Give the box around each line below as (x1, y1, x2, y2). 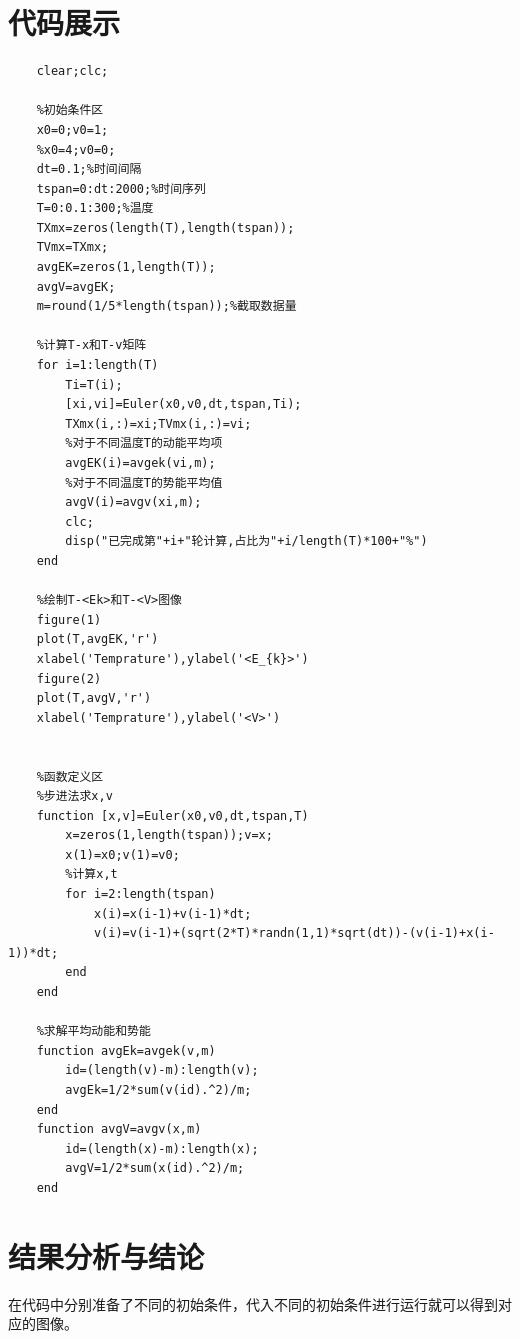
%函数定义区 (36, 769, 104, 784)
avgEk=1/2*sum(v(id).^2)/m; (65, 1083, 252, 1097)
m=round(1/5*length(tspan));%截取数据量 (36, 299, 297, 314)
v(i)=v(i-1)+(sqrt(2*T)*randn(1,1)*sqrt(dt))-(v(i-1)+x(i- (93, 926, 495, 941)
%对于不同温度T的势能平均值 (65, 475, 223, 490)
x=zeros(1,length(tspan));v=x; (65, 828, 273, 843)
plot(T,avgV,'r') (36, 691, 152, 706)
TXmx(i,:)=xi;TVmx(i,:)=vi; (65, 416, 252, 431)
